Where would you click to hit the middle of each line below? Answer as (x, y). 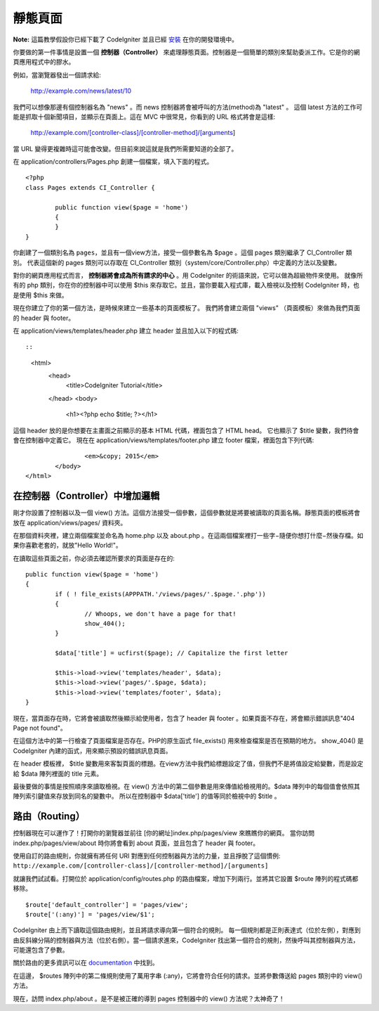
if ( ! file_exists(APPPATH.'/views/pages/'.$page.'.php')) (160, 594)
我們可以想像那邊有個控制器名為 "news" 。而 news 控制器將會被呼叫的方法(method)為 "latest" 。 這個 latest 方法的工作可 (188, 107)
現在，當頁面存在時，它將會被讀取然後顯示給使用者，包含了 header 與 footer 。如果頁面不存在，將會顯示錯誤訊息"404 (184, 718)
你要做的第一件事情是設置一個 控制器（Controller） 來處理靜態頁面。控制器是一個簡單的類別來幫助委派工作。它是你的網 (187, 52)
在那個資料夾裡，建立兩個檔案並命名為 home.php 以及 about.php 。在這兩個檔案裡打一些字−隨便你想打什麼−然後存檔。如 (188, 535)
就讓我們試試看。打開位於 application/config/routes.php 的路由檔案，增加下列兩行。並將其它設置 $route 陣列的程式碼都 (186, 878)
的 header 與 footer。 (44, 318)
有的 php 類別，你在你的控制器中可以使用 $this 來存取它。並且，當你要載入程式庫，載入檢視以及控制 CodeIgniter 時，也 (186, 285)
